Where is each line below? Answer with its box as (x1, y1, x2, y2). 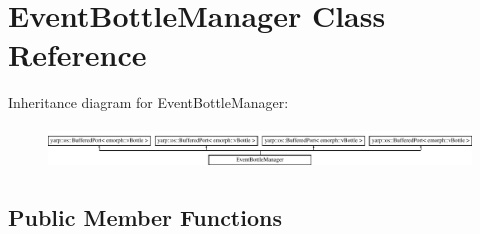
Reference (8, 34, 147, 75)
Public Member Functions (8, 201, 282, 232)
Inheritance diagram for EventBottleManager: (8, 92, 289, 113)
